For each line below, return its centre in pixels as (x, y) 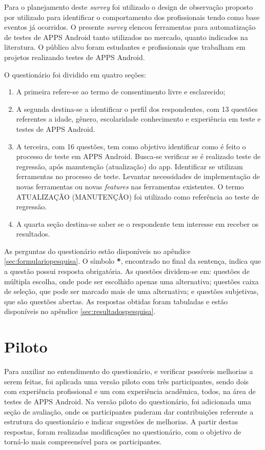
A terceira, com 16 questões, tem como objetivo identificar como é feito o (131, 146)
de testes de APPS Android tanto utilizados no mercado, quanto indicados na (126, 37)
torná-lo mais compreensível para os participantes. (83, 442)
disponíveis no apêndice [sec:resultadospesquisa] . (80, 311)
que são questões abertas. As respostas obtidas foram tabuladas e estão (116, 301)
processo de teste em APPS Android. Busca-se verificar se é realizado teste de (138, 156)
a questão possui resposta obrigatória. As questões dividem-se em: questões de (127, 271)
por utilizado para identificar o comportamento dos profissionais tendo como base (132, 17)
